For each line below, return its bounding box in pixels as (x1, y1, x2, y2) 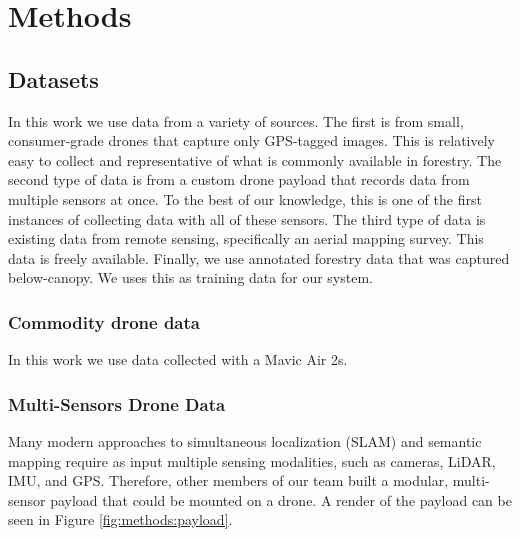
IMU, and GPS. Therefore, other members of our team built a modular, (8, 470, 449, 491)
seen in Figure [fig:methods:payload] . (8, 509, 233, 530)
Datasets (8, 63, 99, 94)
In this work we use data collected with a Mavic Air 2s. (8, 349, 348, 370)
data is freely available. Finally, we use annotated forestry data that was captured (8, 247, 510, 268)
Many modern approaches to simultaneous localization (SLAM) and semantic (8, 430, 482, 451)
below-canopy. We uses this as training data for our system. (8, 267, 373, 288)
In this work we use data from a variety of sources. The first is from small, (8, 110, 464, 131)
